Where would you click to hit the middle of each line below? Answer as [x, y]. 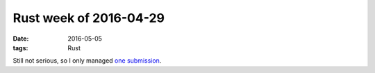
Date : [21, 39]
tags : [20, 48]
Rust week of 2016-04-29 [89, 18]
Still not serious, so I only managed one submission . [87, 61]
